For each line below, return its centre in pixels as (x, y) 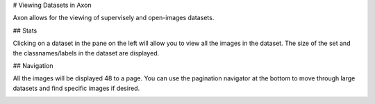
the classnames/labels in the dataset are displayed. (86, 53)
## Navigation (33, 65)
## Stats (25, 31)
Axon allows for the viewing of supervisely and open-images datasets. (114, 18)
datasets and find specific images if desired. (76, 88)
